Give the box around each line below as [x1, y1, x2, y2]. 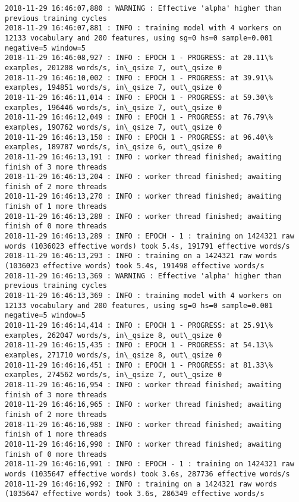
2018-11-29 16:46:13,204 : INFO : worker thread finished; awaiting [5, 172, 282, 181]
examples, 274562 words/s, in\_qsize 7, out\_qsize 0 [5, 371, 222, 379]
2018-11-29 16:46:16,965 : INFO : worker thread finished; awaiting [5, 400, 282, 409]
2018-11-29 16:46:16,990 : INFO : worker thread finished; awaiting [5, 440, 282, 448]
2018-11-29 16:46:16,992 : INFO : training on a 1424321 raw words [5, 479, 278, 488]
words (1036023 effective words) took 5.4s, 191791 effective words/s [5, 241, 290, 250]
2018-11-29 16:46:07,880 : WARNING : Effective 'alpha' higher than [5, 4, 282, 12]
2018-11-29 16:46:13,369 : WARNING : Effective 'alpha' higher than [5, 271, 282, 280]
